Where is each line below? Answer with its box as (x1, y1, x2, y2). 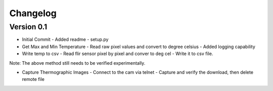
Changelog (9, 8, 57, 19)
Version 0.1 (9, 22, 48, 31)
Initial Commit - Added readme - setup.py (22, 36, 109, 42)
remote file (22, 76, 45, 82)
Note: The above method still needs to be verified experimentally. (9, 60, 146, 66)
